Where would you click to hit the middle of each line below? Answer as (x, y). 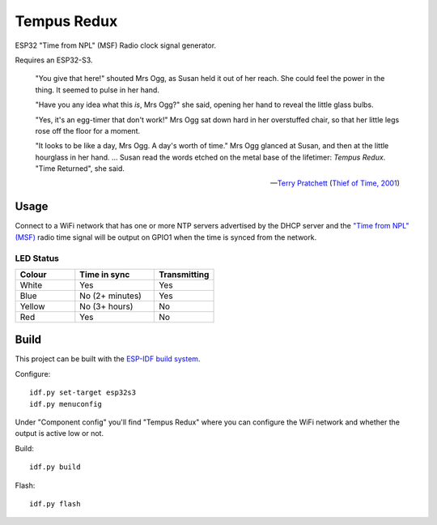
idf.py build (55, 467)
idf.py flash (55, 504)
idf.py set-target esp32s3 (83, 393)
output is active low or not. (59, 433)
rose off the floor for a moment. (88, 130)
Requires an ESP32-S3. (54, 60)
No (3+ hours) (106, 306)
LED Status (37, 258)
